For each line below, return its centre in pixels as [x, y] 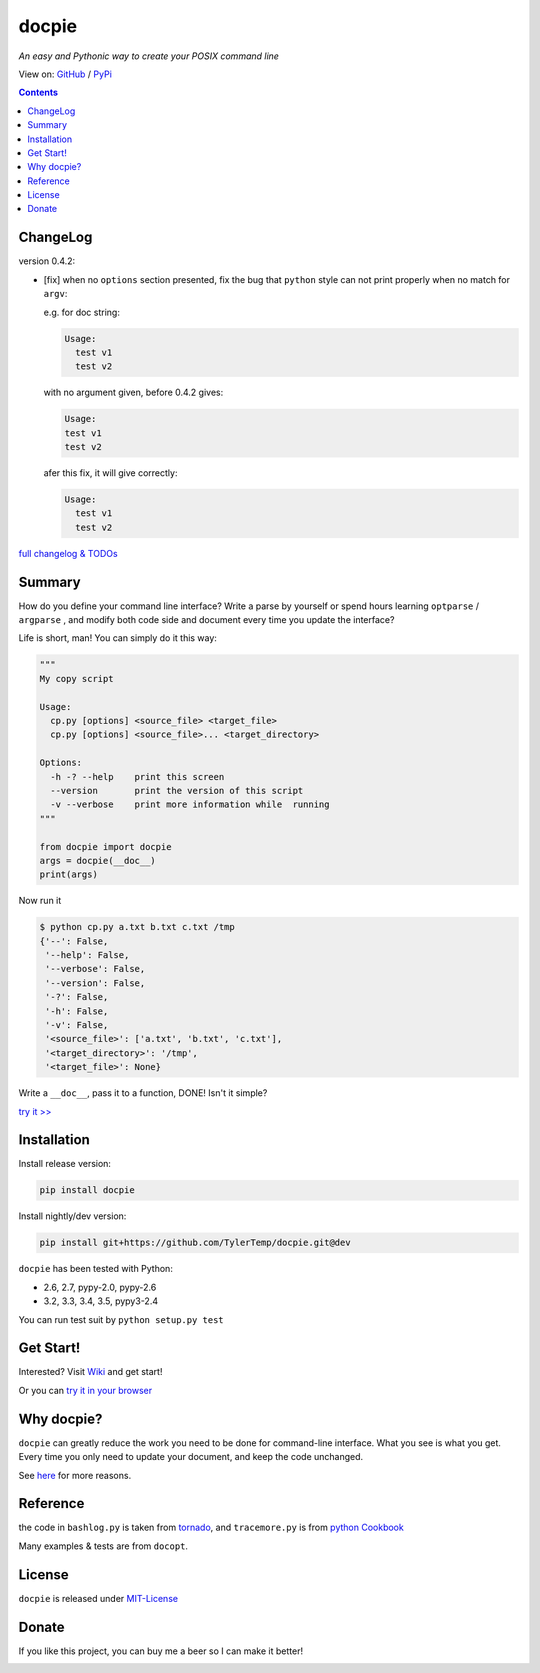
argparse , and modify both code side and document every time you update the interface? [206, 620]
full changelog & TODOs [68, 553]
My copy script [76, 678]
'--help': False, [87, 955]
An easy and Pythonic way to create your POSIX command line [149, 56]
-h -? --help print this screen [137, 776]
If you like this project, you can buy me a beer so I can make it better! [161, 1651]
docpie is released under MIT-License [98, 1598]
